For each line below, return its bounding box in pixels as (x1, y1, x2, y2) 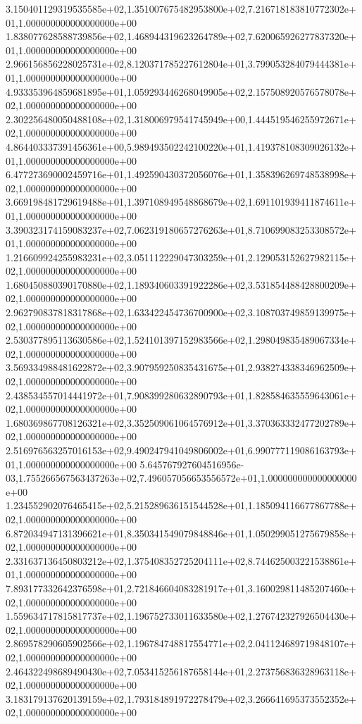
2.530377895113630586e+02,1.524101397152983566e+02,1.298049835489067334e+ (6, 332, 356, 347)
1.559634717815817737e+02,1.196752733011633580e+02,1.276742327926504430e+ (6, 608, 356, 623)
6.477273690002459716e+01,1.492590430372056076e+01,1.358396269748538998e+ (6, 167, 356, 182)
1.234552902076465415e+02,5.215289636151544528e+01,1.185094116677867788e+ (6, 498, 356, 513)
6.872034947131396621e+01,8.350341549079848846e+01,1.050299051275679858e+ (6, 525, 356, 540)
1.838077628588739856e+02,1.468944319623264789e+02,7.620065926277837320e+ (6, 29, 356, 44)
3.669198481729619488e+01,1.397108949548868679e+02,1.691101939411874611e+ (6, 194, 356, 209)
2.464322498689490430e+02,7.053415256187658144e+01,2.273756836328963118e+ (6, 663, 356, 678)
